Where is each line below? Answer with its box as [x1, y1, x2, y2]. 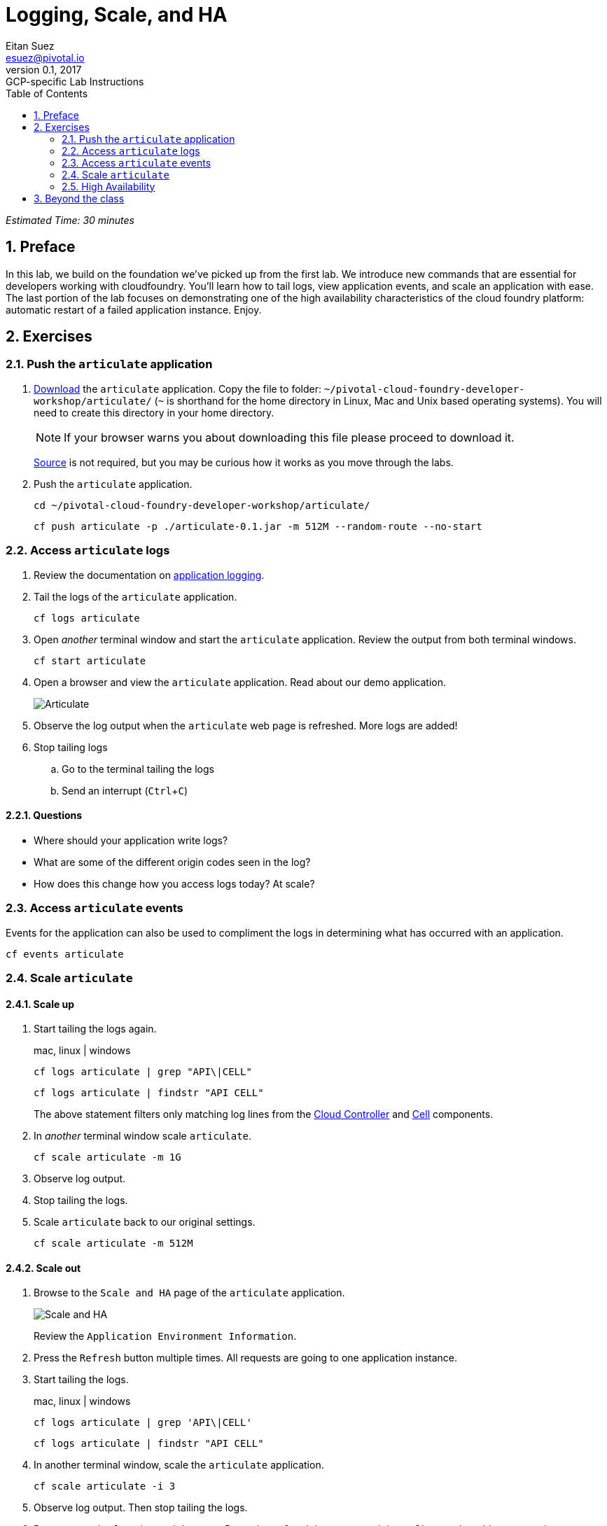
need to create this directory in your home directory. [34, 406, 274, 419]
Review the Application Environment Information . [34, 1330, 297, 1343]
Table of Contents [6, 87, 88, 99]
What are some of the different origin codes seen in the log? [34, 855, 311, 868]
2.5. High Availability [62, 180, 155, 192]
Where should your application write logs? [34, 834, 228, 846]
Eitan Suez [6, 39, 55, 52]
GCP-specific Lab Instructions [6, 75, 144, 87]
